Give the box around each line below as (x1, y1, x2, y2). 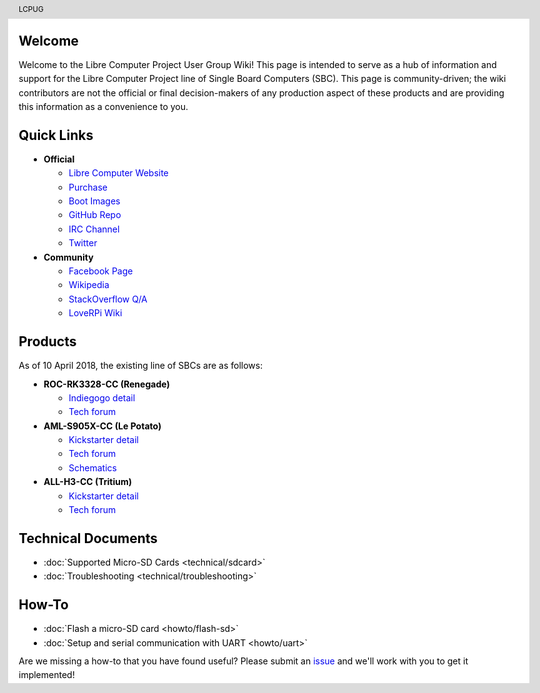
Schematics (68, 461, 117, 474)
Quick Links (18, 126, 94, 144)
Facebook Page (68, 265, 134, 277)
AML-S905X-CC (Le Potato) (43, 420, 162, 432)
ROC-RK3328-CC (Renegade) (43, 378, 170, 390)
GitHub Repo (68, 209, 122, 221)
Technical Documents (18, 530, 159, 547)
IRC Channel (68, 223, 120, 235)
